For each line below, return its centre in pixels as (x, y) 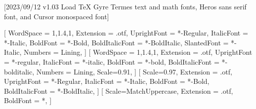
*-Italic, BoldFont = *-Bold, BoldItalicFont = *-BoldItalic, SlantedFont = (116, 42)
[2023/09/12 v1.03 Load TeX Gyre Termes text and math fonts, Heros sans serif (125, 6)
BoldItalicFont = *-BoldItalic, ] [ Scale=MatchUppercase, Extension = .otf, (119, 91)
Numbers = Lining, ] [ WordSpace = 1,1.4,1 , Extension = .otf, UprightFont (138, 52)
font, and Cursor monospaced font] (57, 16)
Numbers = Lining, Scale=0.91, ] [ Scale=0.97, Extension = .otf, (134, 71)
